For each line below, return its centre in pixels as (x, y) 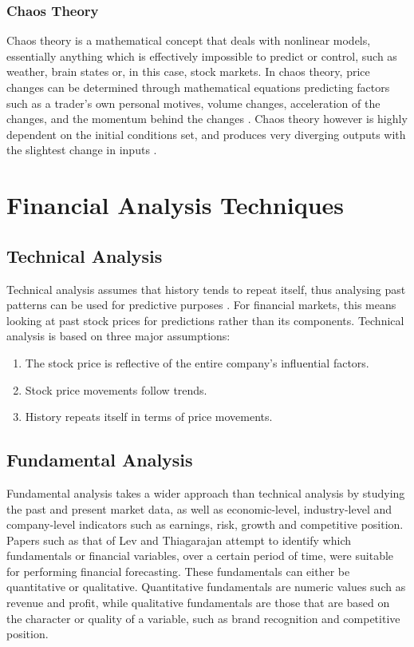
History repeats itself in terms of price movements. (149, 417)
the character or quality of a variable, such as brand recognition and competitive (203, 618)
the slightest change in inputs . (82, 150)
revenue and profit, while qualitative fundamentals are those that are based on (198, 603)
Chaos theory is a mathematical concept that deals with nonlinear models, (189, 40)
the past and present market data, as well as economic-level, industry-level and (199, 508)
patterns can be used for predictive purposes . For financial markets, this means (201, 305)
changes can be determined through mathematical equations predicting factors (198, 87)
